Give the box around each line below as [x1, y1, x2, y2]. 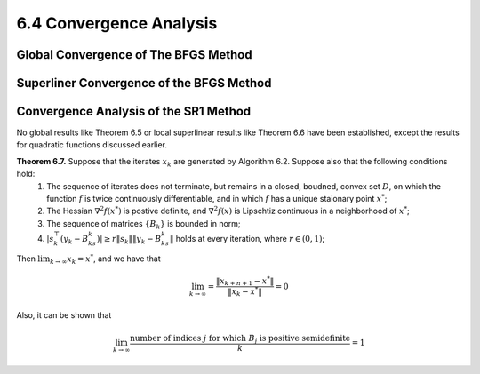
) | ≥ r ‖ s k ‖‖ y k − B [96, 234, 162, 246]
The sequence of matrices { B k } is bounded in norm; [46, 218, 241, 231]
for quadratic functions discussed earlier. [16, 139, 168, 150]
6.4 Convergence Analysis [16, 13, 218, 33]
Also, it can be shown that [16, 309, 112, 320]
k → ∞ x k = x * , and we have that [49, 252, 162, 266]
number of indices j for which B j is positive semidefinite [129, 333, 351, 346]
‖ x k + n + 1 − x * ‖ [215, 275, 275, 288]
